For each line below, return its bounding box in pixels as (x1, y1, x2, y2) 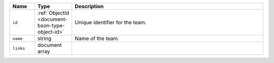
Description (75, 3, 104, 10)
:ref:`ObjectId (37, 10, 70, 16)
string (37, 35, 52, 42)
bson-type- (37, 22, 65, 29)
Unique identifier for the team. (75, 19, 147, 26)
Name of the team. (75, 35, 119, 42)
